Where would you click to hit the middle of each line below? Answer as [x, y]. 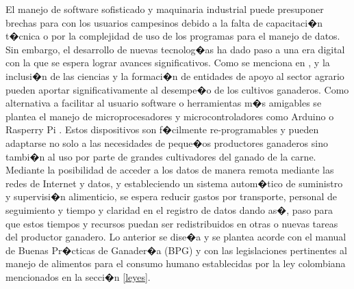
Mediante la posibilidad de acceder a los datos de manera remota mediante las [170, 170]
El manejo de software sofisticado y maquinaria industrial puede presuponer [165, 9]
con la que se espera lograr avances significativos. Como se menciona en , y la [168, 63]
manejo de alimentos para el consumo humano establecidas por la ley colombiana [176, 263]
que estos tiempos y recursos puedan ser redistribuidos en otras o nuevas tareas [172, 223]
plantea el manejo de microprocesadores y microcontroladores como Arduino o [170, 116]
